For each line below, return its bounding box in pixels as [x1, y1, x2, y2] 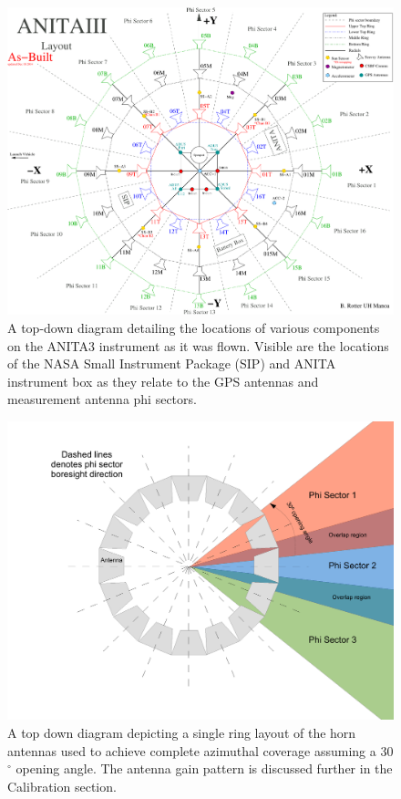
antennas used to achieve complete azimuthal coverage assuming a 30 [7, 741, 394, 760]
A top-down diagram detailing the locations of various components [7, 317, 380, 337]
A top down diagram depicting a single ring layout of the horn [7, 723, 356, 742]
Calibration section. [7, 776, 117, 795]
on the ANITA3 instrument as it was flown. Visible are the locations [7, 336, 389, 355]
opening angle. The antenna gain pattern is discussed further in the [15, 759, 393, 778]
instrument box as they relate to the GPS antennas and [7, 371, 319, 390]
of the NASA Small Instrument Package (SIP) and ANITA [7, 354, 336, 373]
